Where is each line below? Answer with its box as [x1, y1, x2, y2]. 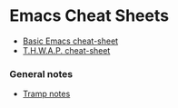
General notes [9, 67, 74, 80]
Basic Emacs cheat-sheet [22, 35, 119, 46]
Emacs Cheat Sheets [9, 5, 170, 26]
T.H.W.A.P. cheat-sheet [22, 44, 111, 55]
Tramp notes [22, 88, 71, 100]
